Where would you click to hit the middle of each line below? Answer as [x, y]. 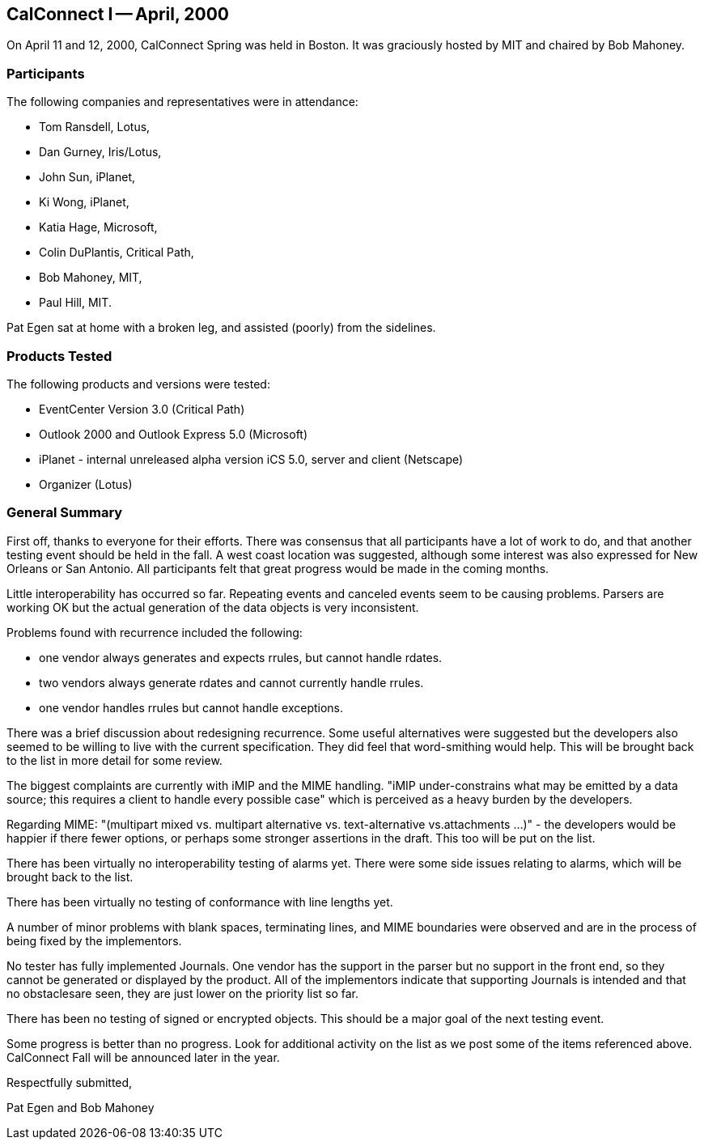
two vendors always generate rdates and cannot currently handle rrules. [231, 682]
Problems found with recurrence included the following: [155, 632]
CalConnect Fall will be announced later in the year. [143, 1057]
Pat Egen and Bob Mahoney [81, 1107]
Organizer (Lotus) [86, 484]
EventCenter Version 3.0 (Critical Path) [142, 409]
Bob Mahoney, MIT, [91, 278]
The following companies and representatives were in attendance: [182, 102]
